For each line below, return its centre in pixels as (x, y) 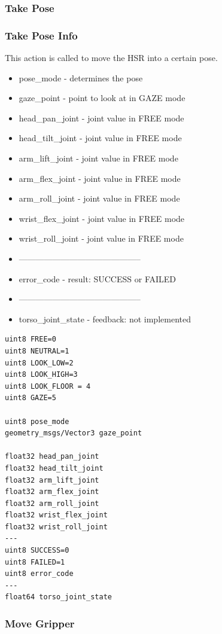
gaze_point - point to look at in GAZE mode (102, 98)
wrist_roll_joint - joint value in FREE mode (101, 238)
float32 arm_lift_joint (52, 480)
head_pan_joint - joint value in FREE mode (101, 118)
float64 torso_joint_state (58, 597)
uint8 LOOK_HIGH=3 (41, 375)
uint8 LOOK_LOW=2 (39, 363)
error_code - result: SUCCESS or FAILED (98, 278)
